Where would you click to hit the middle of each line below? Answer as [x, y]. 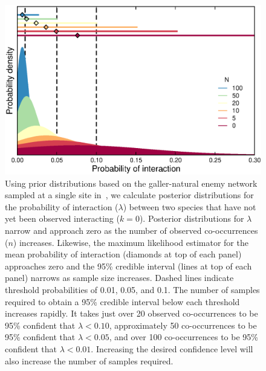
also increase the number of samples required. [89, 360]
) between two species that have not [190, 206]
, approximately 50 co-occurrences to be [183, 325]
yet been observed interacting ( [62, 218]
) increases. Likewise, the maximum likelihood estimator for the [131, 242]
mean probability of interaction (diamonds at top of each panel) [123, 254]
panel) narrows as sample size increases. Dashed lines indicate [119, 278]
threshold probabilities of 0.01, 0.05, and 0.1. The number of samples [132, 289]
